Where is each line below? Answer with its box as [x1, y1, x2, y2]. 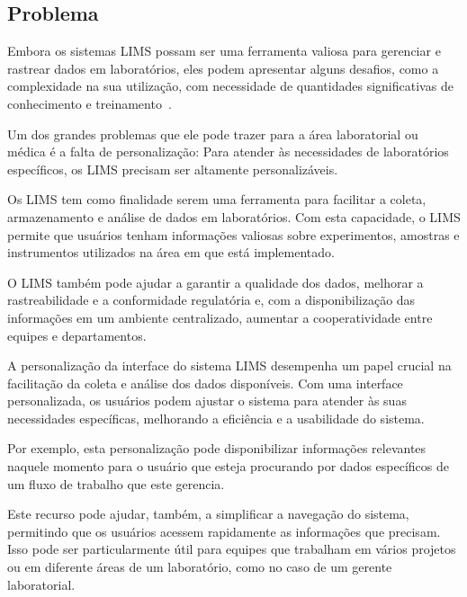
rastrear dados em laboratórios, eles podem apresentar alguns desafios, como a [7, 58, 439, 77]
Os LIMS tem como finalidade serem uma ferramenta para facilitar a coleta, [7, 190, 427, 209]
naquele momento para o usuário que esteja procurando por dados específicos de [7, 457, 449, 476]
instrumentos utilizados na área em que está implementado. [7, 243, 335, 262]
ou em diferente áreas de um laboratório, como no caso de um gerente [7, 557, 392, 576]
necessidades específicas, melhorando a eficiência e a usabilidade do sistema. [7, 408, 425, 427]
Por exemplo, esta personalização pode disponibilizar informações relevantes [7, 439, 427, 458]
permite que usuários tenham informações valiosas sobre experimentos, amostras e [7, 225, 460, 244]
